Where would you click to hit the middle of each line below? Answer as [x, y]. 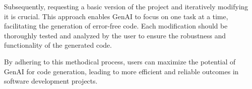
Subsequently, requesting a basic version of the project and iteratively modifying [126, 6]
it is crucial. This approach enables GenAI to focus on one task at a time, [116, 16]
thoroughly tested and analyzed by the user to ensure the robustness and [115, 35]
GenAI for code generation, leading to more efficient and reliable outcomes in [121, 71]
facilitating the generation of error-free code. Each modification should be [116, 26]
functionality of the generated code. [58, 45]
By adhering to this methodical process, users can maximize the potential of [120, 61]
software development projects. [51, 81]
